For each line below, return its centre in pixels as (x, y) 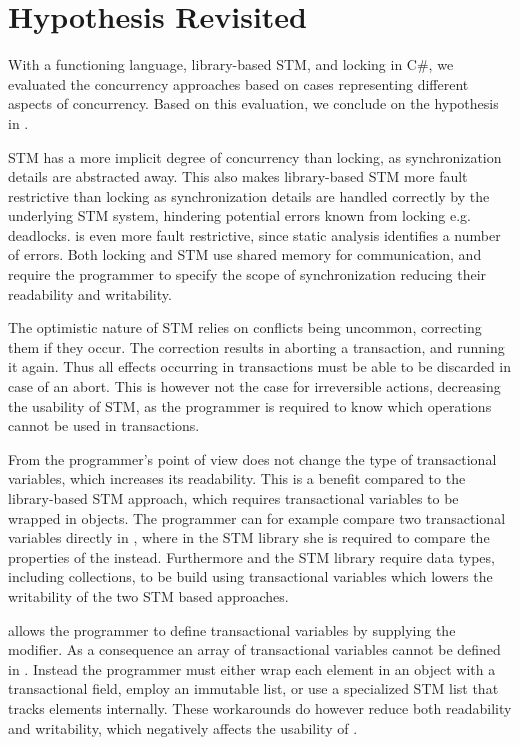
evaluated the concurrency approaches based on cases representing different (238, 83)
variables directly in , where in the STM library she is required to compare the (249, 537)
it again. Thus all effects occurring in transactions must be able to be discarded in (260, 366)
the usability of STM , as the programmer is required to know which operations (250, 405)
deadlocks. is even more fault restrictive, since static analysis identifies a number (254, 234)
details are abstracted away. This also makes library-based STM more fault (238, 176)
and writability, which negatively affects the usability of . (183, 727)
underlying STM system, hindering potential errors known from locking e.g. (239, 215)
